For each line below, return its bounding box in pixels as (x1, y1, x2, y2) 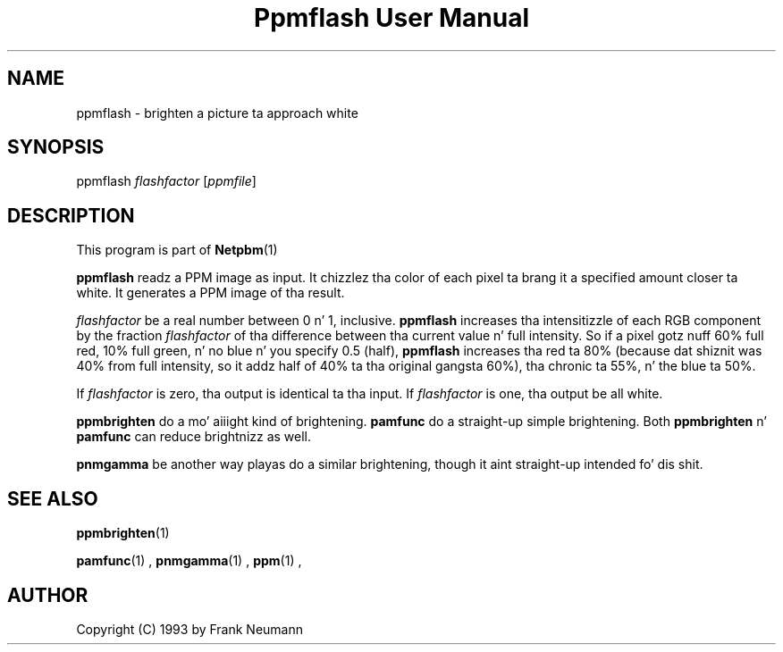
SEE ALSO (7, 487, 98, 510)
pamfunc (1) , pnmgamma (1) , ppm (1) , (76, 553, 302, 569)
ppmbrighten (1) (76, 525, 170, 541)
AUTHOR (7, 583, 88, 606)
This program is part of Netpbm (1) (76, 242, 278, 258)
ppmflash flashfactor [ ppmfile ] (76, 173, 257, 189)
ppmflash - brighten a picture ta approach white (76, 104, 358, 121)
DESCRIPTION (7, 204, 135, 227)
